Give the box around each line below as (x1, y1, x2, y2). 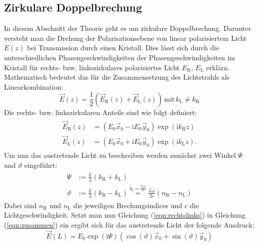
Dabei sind (4, 200, 37, 210)
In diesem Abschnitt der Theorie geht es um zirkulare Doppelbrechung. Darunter (4, 23, 251, 33)
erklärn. (206, 62, 230, 72)
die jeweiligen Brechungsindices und (73, 200, 182, 210)
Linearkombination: (4, 81, 63, 92)
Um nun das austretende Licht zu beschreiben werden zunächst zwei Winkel (4, 149, 236, 160)
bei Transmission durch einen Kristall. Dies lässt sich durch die (26, 42, 219, 53)
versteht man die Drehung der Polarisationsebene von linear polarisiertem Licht (4, 32, 247, 43)
